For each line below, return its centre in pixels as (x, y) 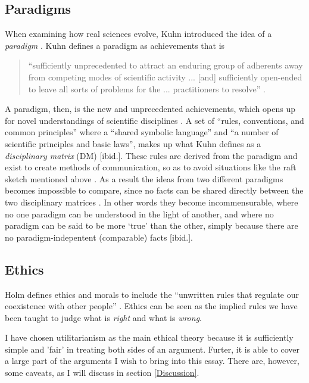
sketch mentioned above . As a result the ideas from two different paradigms (144, 178)
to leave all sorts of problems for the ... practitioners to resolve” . (147, 88)
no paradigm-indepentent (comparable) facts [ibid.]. (99, 237)
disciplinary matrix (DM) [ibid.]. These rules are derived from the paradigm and (151, 155)
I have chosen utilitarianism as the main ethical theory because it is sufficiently (149, 337)
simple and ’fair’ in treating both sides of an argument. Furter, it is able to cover (152, 349)
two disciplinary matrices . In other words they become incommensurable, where (152, 202)
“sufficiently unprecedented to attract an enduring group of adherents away (166, 65)
